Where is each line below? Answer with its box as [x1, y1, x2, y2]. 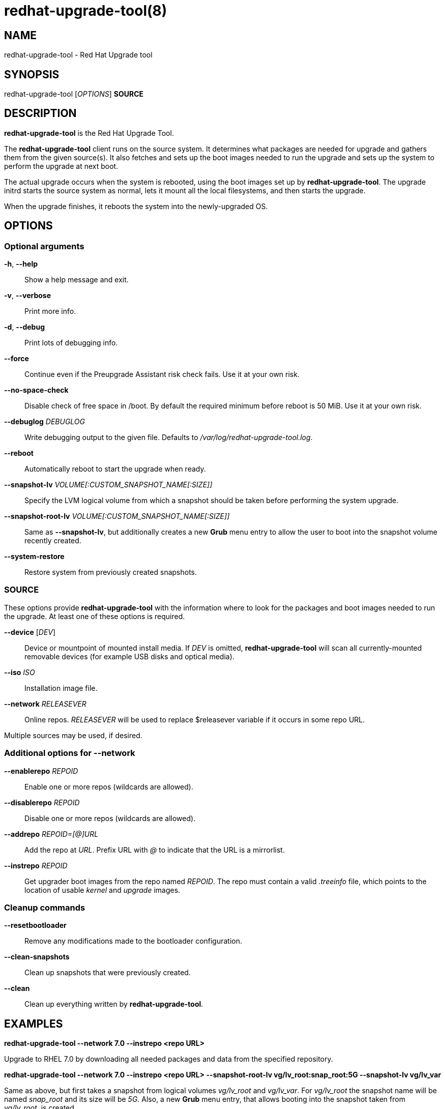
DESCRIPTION [4, 107, 77, 120]
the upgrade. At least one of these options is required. [4, 611, 185, 621]
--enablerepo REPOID [4, 766, 78, 775]
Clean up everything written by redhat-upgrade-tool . [24, 1000, 203, 1009]
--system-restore [4, 552, 65, 561]
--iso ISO [4, 667, 35, 677]
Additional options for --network [4, 748, 135, 758]
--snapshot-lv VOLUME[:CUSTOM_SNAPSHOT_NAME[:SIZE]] [4, 480, 213, 489]
